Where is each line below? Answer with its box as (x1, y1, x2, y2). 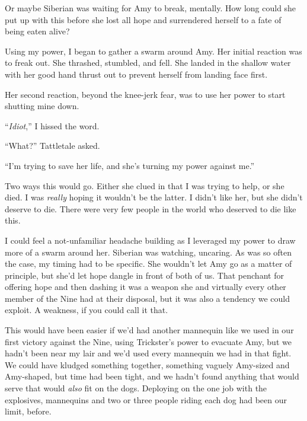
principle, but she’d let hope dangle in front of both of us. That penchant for (5, 269, 284, 281)
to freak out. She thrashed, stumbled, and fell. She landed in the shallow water (5, 56, 291, 69)
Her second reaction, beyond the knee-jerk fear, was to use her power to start (5, 88, 286, 100)
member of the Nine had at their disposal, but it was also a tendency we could (5, 292, 290, 304)
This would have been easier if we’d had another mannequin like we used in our (5, 324, 294, 336)
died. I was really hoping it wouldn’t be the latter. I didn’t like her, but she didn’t (5, 191, 303, 203)
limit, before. (5, 405, 52, 417)
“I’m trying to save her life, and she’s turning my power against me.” (5, 159, 255, 171)
